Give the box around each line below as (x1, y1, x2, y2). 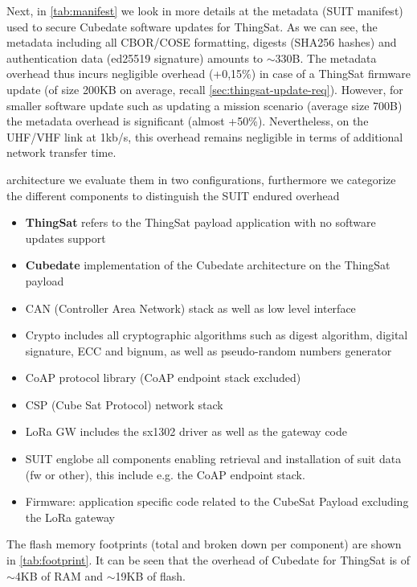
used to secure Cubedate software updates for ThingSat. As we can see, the (6, 18, 378, 35)
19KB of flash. (115, 567, 186, 584)
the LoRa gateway (25, 508, 115, 525)
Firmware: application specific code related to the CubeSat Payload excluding (25, 493, 409, 510)
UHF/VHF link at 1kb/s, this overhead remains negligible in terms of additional (6, 128, 403, 145)
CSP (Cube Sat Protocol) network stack (25, 396, 223, 413)
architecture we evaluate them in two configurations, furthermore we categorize (6, 170, 396, 187)
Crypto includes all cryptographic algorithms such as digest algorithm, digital (25, 326, 408, 343)
